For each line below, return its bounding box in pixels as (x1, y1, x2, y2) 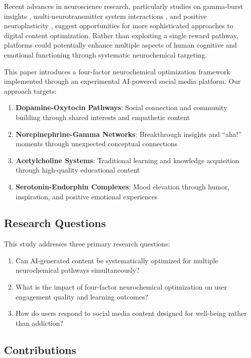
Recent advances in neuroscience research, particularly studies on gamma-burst (4, 1, 243, 11)
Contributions (4, 342, 77, 357)
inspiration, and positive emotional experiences (15, 191, 158, 201)
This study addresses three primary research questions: (4, 239, 170, 249)
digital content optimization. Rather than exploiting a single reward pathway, (4, 30, 239, 40)
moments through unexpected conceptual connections (15, 138, 178, 149)
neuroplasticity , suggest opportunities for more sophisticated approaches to (4, 20, 233, 31)
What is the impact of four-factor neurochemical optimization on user (15, 282, 227, 292)
